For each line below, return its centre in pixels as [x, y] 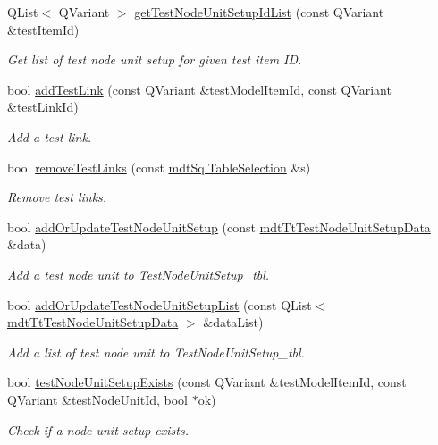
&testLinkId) [43, 107]
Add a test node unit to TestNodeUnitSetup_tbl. [139, 274]
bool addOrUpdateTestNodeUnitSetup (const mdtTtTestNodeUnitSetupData [219, 227]
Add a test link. [50, 136]
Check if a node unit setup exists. [98, 429]
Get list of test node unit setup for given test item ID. [155, 59]
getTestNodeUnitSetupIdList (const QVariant [259, 12]
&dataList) [233, 322]
